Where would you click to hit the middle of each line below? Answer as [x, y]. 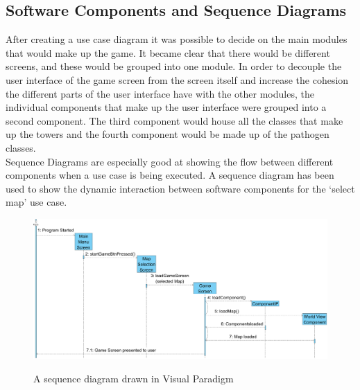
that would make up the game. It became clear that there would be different [168, 52]
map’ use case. [36, 202]
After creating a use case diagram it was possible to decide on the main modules [177, 39]
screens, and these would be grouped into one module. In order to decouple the [174, 66]
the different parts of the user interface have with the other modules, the [160, 93]
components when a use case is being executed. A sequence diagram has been [170, 175]
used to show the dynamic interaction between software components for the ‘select [180, 188]
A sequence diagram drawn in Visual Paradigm [134, 378]
